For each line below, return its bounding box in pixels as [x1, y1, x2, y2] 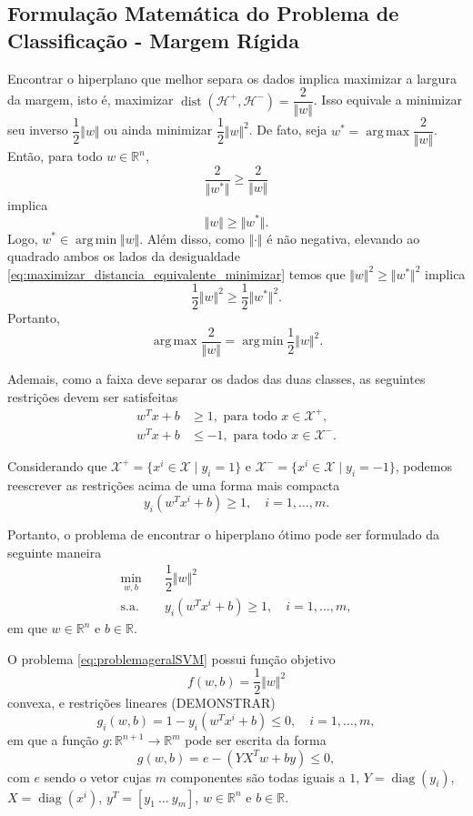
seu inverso [7, 120, 68, 139]
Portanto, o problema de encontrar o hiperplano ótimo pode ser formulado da [7, 525, 440, 544]
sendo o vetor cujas [44, 767, 151, 786]
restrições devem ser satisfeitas [7, 387, 178, 406]
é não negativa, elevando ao [267, 228, 420, 247]
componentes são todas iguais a [170, 767, 346, 786]
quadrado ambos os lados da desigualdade [7, 247, 240, 266]
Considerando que [7, 456, 107, 475]
